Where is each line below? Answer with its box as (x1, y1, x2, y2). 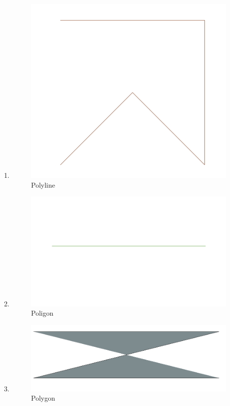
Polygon (31, 393, 56, 403)
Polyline (31, 179, 56, 190)
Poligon (31, 308, 54, 318)
